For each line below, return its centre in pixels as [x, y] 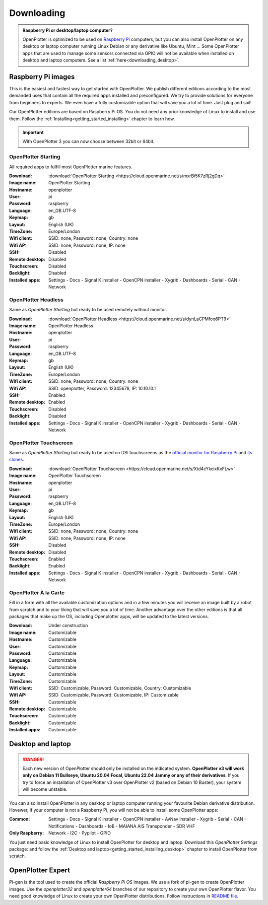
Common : [20, 819]
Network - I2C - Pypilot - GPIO [80, 833]
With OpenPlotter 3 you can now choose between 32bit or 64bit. [89, 141]
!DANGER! [33, 759]
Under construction [68, 626]
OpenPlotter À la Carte [37, 592]
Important [33, 132]
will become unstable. [45, 789]
